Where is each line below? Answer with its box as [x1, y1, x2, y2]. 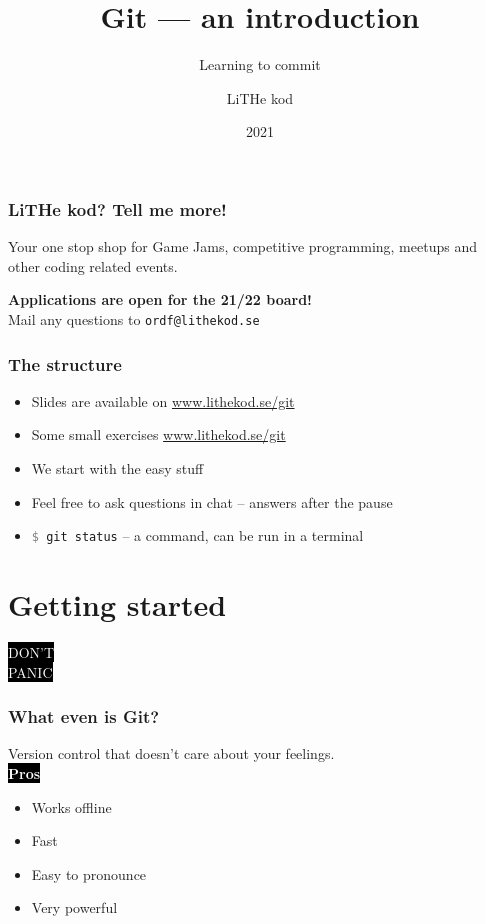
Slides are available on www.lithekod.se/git [31, 390, 295, 411]
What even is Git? [8, 704, 160, 729]
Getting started [8, 584, 227, 625]
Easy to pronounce [31, 863, 147, 884]
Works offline [31, 796, 112, 817]
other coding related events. [8, 255, 178, 276]
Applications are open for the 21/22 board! [8, 289, 313, 310]
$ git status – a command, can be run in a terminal [31, 525, 364, 546]
